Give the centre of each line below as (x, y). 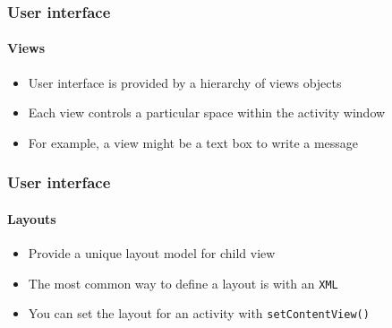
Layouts (32, 218)
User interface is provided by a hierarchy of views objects (185, 82)
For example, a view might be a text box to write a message (193, 142)
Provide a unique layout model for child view (152, 253)
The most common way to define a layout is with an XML (183, 283)
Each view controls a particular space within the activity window (207, 112)
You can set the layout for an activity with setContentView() (199, 313)
